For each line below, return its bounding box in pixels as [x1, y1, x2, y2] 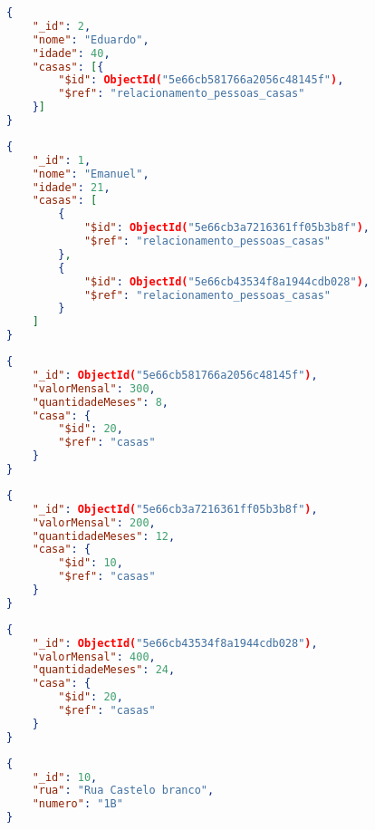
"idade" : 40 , [32, 46, 111, 60]
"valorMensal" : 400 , [32, 650, 156, 663]
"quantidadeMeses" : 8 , [32, 395, 169, 409]
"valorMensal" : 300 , [32, 381, 156, 395]
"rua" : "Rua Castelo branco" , [32, 784, 215, 797]
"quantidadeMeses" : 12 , [32, 529, 176, 543]
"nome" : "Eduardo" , [32, 33, 149, 46]
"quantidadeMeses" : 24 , [32, 663, 176, 677]
